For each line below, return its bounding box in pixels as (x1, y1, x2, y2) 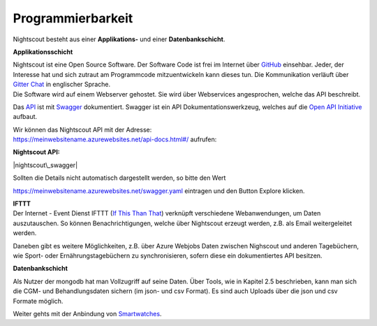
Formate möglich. (13, 297, 64, 305)
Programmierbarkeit (13, 10, 133, 26)
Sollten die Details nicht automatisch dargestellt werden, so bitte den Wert (13, 173, 226, 182)
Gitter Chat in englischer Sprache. (13, 80, 111, 89)
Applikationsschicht (13, 48, 73, 56)
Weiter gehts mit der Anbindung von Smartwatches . (13, 309, 162, 318)
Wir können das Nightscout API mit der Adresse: (13, 125, 152, 134)
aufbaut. (13, 113, 38, 121)
